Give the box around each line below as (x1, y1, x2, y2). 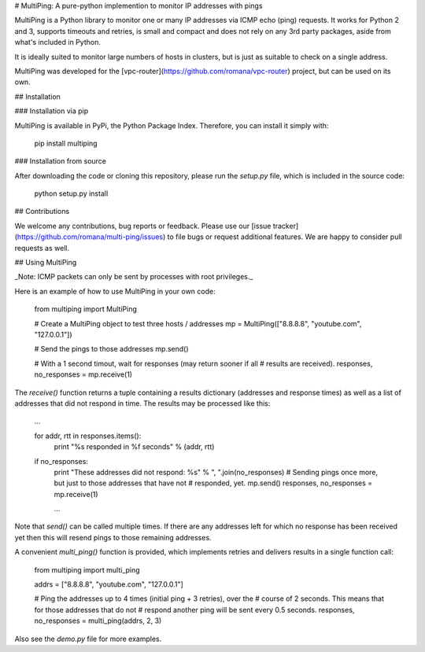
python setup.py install (34, 189, 109, 198)
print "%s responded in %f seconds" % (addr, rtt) (54, 442, 215, 451)
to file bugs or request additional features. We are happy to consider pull (167, 232, 402, 241)
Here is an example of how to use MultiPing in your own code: (14, 286, 216, 296)
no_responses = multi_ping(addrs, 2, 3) (34, 616, 162, 625)
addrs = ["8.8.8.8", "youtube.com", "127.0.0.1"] (34, 580, 184, 589)
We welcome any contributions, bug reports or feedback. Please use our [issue (14, 221, 272, 230)
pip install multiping (34, 138, 98, 148)
